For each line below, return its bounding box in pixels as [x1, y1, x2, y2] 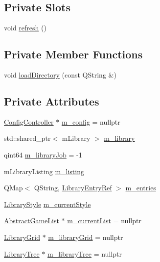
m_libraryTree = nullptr [47, 248, 122, 259]
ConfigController [4, 116, 54, 127]
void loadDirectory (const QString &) [4, 70, 116, 79]
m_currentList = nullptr [67, 215, 141, 226]
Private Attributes [4, 93, 99, 108]
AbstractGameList [4, 215, 59, 226]
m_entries [125, 183, 156, 193]
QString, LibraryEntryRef [34, 183, 112, 193]
